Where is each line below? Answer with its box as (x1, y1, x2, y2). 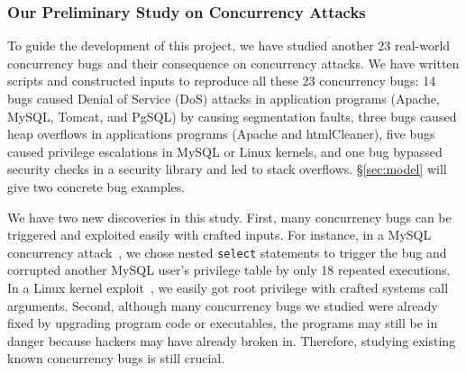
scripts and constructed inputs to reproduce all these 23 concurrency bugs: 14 (7, 71, 436, 90)
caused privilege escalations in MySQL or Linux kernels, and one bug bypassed (7, 141, 443, 160)
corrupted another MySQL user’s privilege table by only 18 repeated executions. (7, 260, 451, 279)
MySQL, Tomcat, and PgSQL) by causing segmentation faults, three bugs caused (7, 106, 457, 125)
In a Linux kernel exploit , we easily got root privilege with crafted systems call (7, 278, 449, 296)
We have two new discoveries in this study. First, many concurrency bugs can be (7, 207, 452, 226)
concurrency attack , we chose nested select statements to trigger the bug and (7, 242, 447, 261)
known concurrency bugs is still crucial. (7, 349, 225, 368)
